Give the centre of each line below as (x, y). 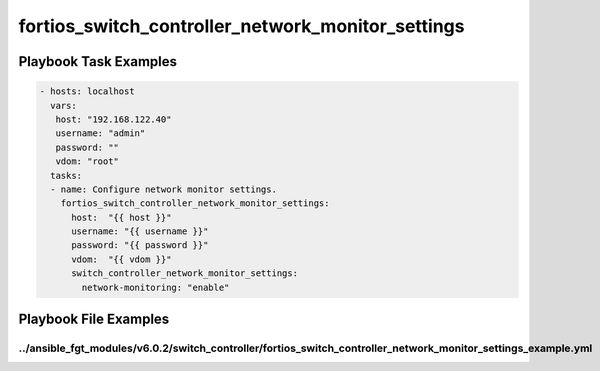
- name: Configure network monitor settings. (163, 189)
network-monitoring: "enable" (155, 287)
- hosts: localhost (87, 91)
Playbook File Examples (94, 319)
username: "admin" (100, 133)
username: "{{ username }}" (140, 231)
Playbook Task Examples (98, 61)
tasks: (66, 175)
